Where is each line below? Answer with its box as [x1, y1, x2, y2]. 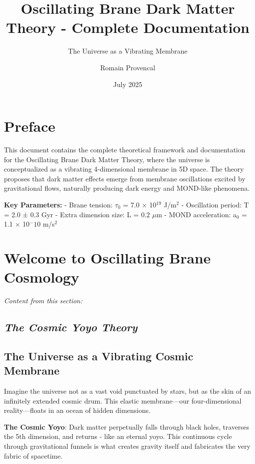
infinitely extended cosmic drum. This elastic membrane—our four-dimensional [4, 395, 242, 406]
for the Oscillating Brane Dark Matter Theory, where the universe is [4, 154, 210, 164]
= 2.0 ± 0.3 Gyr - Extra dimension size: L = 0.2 [4, 209, 150, 219]
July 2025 [113, 79, 142, 89]
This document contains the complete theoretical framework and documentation [4, 145, 246, 155]
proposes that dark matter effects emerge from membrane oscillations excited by [4, 173, 246, 183]
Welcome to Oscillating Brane [4, 247, 211, 267]
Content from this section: [4, 295, 83, 306]
